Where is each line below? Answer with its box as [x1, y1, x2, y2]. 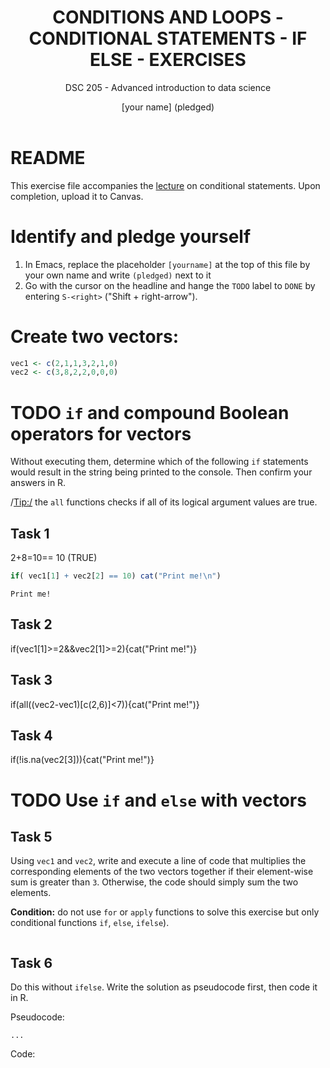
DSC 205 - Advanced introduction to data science [64, 81, 272, 93]
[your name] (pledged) [121, 101, 215, 113]
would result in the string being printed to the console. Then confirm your [10, 466, 313, 478]
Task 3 [10, 672, 53, 689]
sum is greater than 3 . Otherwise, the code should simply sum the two [10, 876, 299, 888]
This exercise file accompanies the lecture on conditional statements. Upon [10, 179, 321, 191]
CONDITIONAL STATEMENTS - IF [28, 27, 308, 50]
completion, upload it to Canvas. [10, 190, 144, 202]
